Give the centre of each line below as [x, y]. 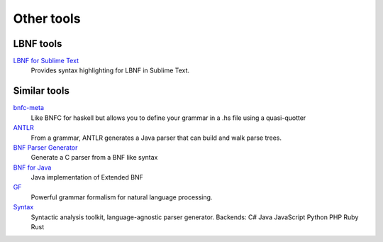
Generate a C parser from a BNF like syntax [94, 158]
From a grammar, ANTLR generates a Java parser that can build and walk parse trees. [156, 138]
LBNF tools [38, 44]
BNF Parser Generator [45, 147]
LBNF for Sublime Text [46, 61]
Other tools [47, 18]
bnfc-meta [28, 108]
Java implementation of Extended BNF [87, 177]
